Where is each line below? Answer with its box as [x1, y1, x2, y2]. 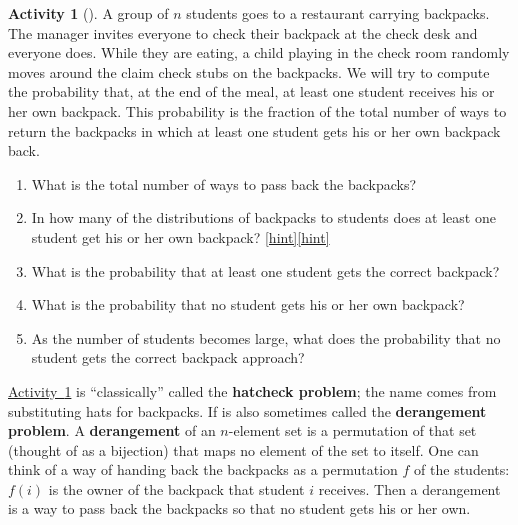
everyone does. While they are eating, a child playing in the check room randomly [8, 42, 510, 63]
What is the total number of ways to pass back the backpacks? [31, 173, 417, 194]
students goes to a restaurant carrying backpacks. [186, 3, 490, 23]
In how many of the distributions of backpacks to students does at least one [31, 207, 496, 228]
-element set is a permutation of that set [228, 420, 477, 441]
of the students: [414, 459, 510, 480]
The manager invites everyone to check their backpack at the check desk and [8, 22, 478, 43]
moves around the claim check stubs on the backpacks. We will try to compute [8, 61, 490, 82]
